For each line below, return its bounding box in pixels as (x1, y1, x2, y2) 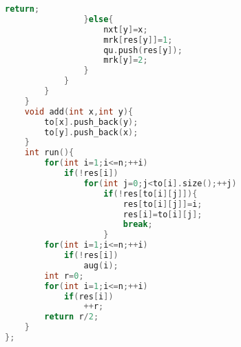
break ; (123, 219, 153, 230)
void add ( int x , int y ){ (24, 106, 134, 117)
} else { (83, 14, 114, 24)
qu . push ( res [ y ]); (103, 45, 182, 55)
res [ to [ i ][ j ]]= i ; (123, 199, 202, 209)
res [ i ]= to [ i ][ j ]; (123, 209, 202, 219)
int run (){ (24, 148, 74, 158)
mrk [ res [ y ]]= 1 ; (103, 34, 173, 45)
